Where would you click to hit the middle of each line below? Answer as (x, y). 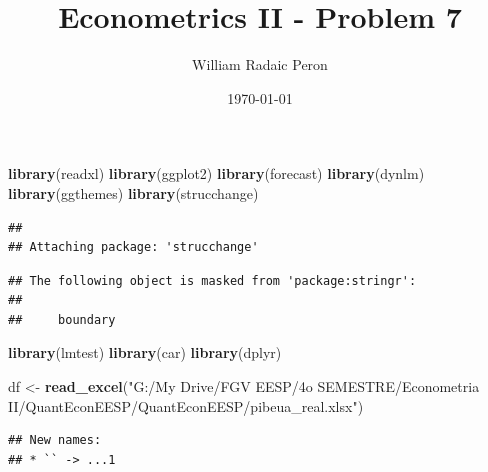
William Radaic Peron (260, 64)
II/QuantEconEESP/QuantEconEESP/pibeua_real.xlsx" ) (186, 405)
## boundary (62, 319)
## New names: (55, 440)
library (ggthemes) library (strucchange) (133, 192)
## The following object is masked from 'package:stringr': (212, 280)
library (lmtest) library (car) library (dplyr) (145, 352)
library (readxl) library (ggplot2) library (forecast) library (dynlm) (216, 173)
